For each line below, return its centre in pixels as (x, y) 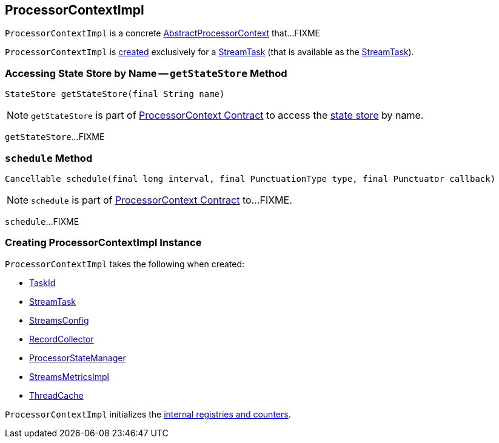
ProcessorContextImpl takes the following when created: (125, 264)
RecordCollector (62, 339)
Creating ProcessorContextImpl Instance (103, 243)
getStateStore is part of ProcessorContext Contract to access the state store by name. (227, 115)
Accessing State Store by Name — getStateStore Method (146, 73)
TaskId (42, 282)
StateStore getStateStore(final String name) (115, 94)
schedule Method (49, 158)
